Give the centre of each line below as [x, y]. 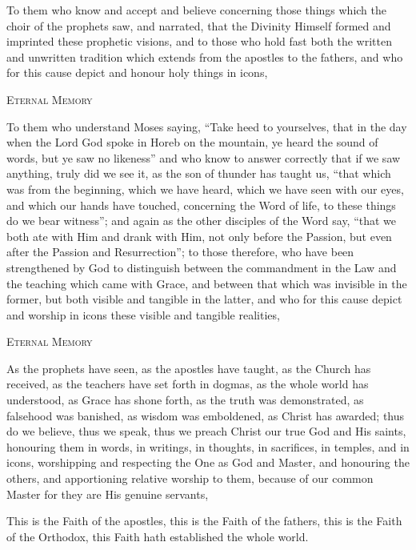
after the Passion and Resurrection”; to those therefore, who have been [180, 252]
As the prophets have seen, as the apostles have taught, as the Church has [189, 368]
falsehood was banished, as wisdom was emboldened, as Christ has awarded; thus [206, 415]
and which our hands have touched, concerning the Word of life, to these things [201, 205]
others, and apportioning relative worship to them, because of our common [190, 478]
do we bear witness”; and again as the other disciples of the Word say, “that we [202, 221]
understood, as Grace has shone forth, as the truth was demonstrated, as [185, 400]
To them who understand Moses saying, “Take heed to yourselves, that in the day [207, 126]
